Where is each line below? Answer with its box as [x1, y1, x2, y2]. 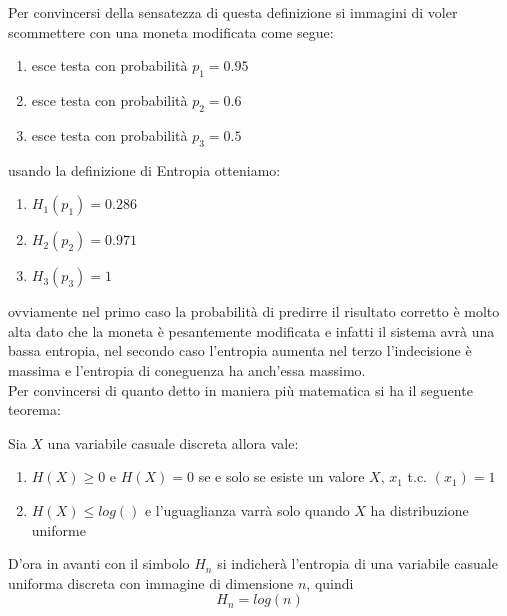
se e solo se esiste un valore [198, 466, 365, 487]
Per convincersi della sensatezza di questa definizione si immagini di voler [8, 2, 458, 22]
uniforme [31, 519, 86, 540]
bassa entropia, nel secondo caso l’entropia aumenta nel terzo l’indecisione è [8, 340, 472, 361]
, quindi [306, 572, 354, 593]
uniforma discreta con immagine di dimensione [8, 572, 294, 593]
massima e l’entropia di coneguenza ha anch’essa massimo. [8, 359, 366, 380]
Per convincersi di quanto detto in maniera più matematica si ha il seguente [8, 379, 473, 400]
